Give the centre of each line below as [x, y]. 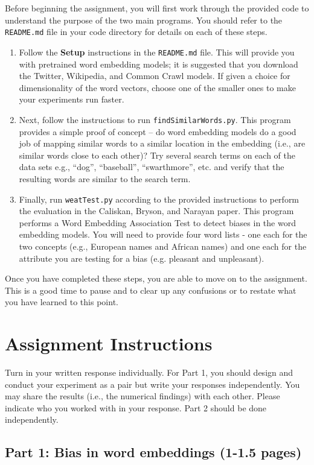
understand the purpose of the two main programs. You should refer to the [144, 20]
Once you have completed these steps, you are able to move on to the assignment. [156, 278]
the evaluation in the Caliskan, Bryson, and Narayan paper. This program [156, 211]
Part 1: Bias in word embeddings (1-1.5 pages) [153, 452]
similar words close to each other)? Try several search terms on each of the [157, 155]
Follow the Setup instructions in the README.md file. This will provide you [157, 52]
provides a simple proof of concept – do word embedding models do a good [158, 131]
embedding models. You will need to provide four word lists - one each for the [163, 234]
